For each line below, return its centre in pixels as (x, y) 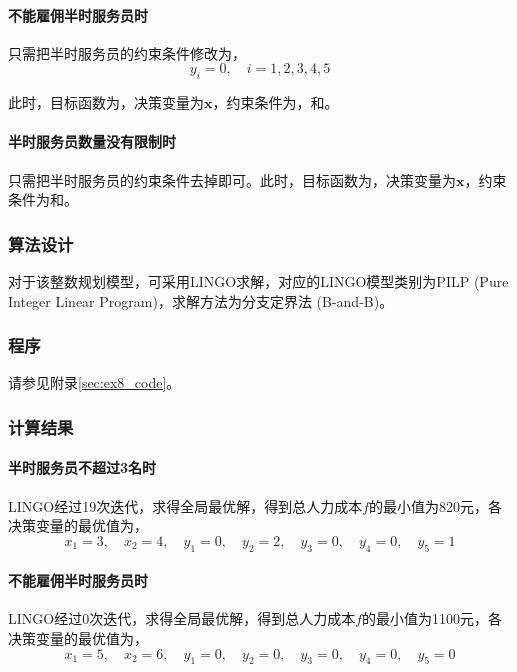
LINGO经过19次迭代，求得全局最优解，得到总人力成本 (185, 505)
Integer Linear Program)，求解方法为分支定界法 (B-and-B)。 (201, 300)
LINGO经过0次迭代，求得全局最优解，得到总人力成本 (182, 618)
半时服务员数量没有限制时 (92, 141)
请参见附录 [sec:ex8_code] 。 (94, 382)
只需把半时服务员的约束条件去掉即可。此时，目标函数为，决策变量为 (232, 179)
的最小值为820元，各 (436, 505)
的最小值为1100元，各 (432, 618)
